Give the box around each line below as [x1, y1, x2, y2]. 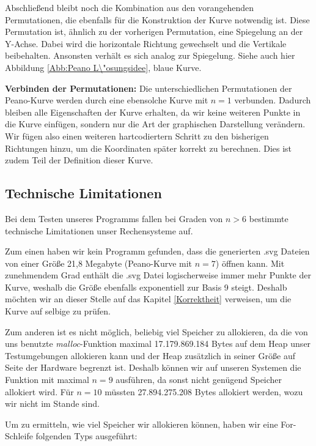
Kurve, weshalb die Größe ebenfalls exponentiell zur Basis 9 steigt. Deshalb [5, 280, 287, 293]
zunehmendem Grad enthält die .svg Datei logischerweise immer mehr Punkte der [5, 269, 311, 281]
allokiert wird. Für [5, 385, 74, 398]
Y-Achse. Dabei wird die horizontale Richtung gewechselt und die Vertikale [5, 37, 287, 50]
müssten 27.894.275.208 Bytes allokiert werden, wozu [105, 385, 303, 398]
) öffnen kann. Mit [215, 256, 285, 269]
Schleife [5, 429, 33, 442]
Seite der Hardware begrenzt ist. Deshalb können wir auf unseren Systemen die [5, 361, 301, 374]
